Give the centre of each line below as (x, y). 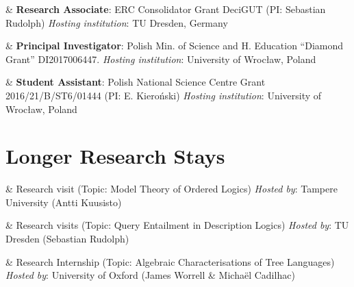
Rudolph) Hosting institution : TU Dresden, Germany (117, 22)
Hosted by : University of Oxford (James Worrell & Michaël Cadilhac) (150, 275)
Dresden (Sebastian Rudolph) (67, 239)
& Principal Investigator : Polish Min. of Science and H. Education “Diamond (175, 46)
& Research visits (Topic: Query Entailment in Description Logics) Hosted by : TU (177, 225)
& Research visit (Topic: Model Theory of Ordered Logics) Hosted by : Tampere (172, 189)
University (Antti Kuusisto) (64, 202)
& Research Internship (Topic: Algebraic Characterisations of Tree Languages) (170, 261)
